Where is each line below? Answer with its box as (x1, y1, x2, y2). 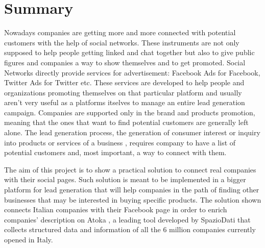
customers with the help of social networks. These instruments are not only (4, 37, 239, 47)
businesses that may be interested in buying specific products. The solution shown (4, 194, 261, 205)
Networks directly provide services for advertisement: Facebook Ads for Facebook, (4, 67, 260, 78)
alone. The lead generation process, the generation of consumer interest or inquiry (4, 127, 260, 138)
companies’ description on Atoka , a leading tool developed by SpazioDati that (4, 214, 251, 225)
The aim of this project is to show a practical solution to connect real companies (4, 164, 256, 175)
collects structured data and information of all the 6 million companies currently (4, 224, 256, 235)
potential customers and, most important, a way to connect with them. (4, 147, 227, 158)
